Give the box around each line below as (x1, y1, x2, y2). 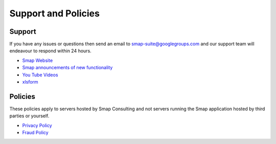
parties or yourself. (9, 113, 50, 119)
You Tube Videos (22, 72, 58, 78)
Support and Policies (9, 8, 100, 19)
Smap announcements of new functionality (22, 65, 113, 71)
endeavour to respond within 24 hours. (9, 48, 91, 54)
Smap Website (22, 57, 53, 64)
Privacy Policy (22, 122, 52, 128)
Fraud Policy (22, 130, 49, 136)
